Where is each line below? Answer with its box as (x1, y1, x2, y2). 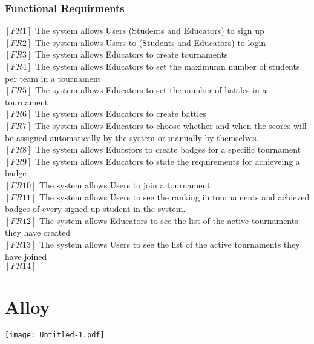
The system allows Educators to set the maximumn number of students (34, 60, 300, 72)
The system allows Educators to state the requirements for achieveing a (34, 154, 300, 167)
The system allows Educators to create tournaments (34, 48, 228, 61)
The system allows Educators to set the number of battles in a (34, 84, 267, 96)
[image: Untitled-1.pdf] (5, 331, 105, 340)
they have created (5, 226, 71, 239)
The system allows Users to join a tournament (39, 178, 211, 191)
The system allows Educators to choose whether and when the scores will (34, 119, 307, 131)
